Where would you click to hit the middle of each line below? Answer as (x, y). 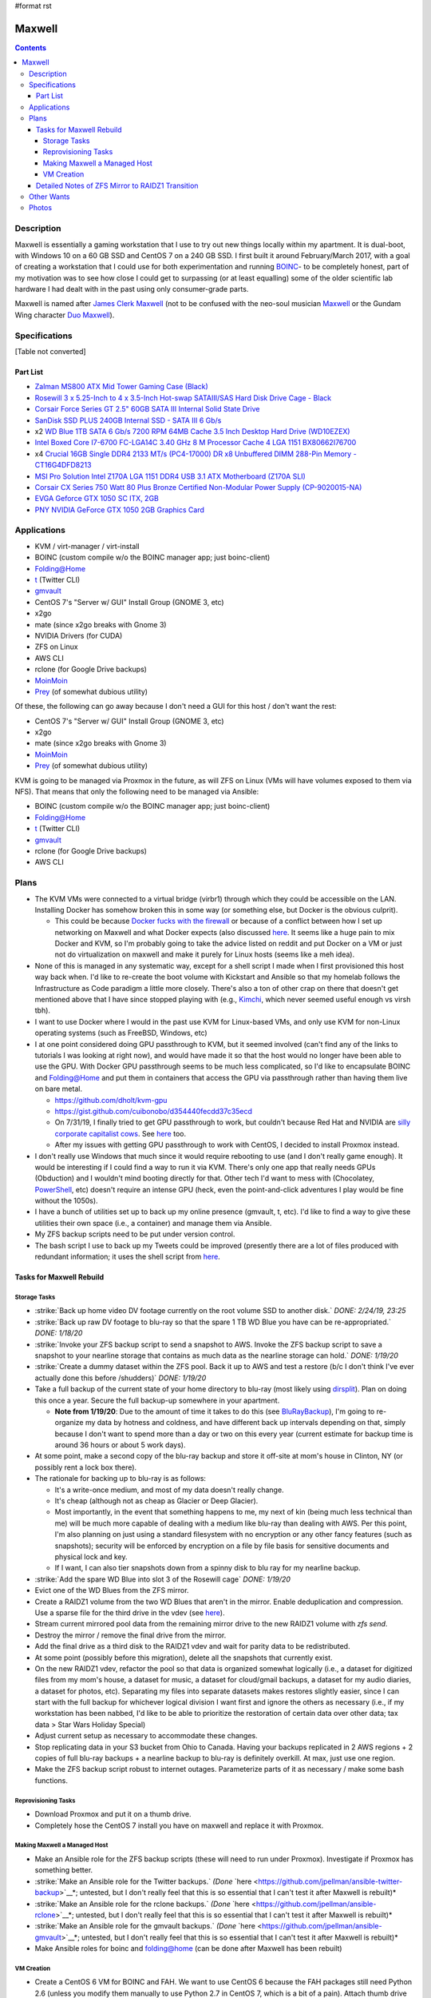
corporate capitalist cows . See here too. (121, 1133)
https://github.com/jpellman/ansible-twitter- (330, 1881)
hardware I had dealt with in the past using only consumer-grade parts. (132, 289)
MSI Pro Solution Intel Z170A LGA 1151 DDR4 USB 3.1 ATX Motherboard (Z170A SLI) (170, 476)
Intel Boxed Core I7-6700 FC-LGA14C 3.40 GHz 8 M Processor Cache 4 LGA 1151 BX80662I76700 (196, 443)
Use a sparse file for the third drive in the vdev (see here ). (130, 1612)
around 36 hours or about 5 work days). (120, 1445)
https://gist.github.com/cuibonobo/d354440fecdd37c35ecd (154, 1111)
